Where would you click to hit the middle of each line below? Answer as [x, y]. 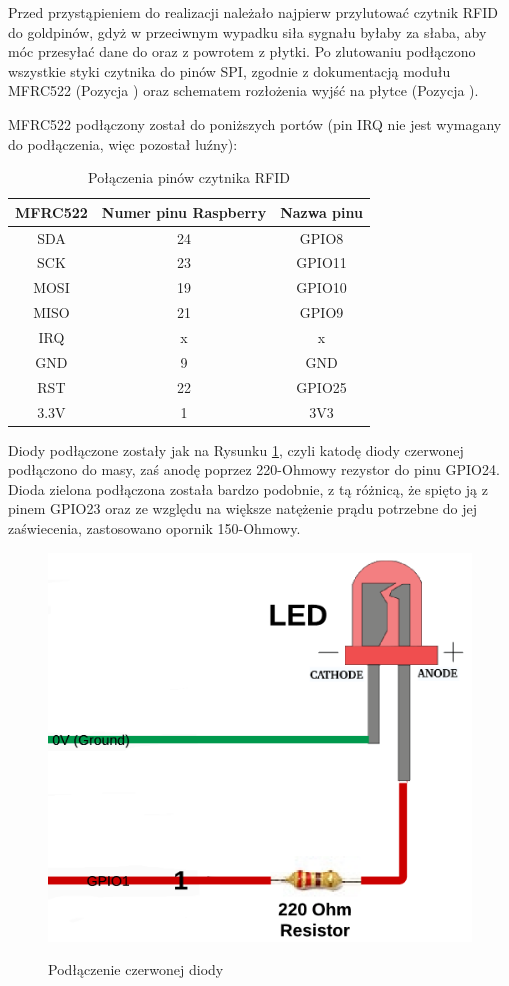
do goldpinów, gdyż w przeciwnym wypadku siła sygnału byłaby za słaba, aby [247, 31]
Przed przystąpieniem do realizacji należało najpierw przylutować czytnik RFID [253, 12]
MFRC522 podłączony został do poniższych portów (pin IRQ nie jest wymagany [255, 123]
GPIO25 [321, 386]
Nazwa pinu [321, 211]
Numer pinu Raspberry [184, 211]
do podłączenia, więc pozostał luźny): [123, 143]
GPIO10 [321, 287]
